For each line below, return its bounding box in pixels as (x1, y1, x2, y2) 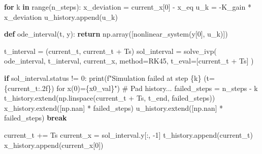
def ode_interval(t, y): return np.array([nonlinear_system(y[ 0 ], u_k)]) (4, 28, 228, 39)
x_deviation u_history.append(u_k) (4, 11, 118, 22)
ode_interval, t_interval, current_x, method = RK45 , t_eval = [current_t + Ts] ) (4, 55, 254, 66)
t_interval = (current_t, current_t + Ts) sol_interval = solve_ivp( (4, 45, 217, 56)
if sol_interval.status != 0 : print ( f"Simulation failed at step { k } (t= (4, 72, 215, 83)
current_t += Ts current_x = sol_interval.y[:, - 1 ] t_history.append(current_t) (4, 129, 253, 140)
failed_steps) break (4, 112, 67, 123)
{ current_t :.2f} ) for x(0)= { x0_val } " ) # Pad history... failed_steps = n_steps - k (4, 82, 258, 93)
